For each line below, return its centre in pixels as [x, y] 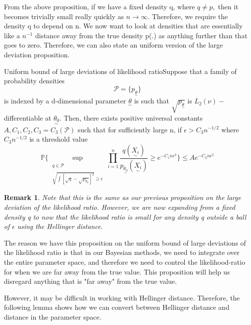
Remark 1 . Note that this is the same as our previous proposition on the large [123, 197]
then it [228, 6]
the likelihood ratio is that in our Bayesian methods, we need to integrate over [122, 252]
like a [12, 35]
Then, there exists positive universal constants [133, 117]
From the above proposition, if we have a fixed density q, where [100, 6]
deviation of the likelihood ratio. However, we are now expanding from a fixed [120, 207]
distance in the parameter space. [53, 316]
